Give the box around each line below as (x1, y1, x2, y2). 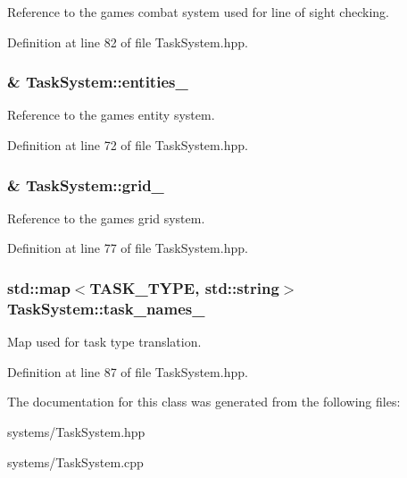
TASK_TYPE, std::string (89, 276, 279, 298)
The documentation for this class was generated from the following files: (7, 392, 401, 411)
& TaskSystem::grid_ (7, 173, 164, 196)
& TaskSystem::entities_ (7, 71, 188, 93)
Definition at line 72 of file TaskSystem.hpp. (7, 136, 248, 154)
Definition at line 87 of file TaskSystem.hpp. (7, 362, 248, 381)
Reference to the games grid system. (7, 208, 205, 227)
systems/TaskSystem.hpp (7, 422, 145, 440)
